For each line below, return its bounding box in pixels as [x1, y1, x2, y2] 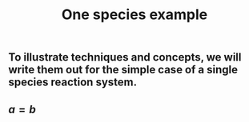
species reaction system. [8, 76, 138, 89]
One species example [61, 6, 208, 24]
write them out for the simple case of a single [8, 63, 239, 77]
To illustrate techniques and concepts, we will [8, 50, 242, 65]
